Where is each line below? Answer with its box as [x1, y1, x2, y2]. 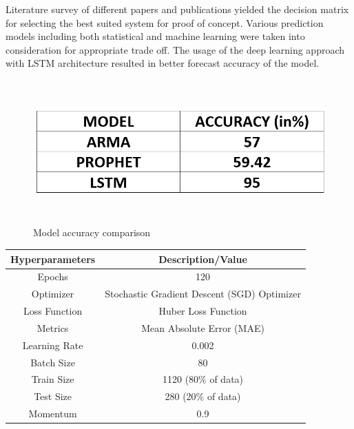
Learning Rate [22, 337, 83, 352]
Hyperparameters [10, 251, 96, 266]
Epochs [37, 269, 68, 284]
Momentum [28, 406, 77, 421]
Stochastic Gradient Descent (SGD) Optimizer [105, 286, 301, 301]
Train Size [31, 372, 74, 386]
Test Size [34, 389, 72, 404]
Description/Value [158, 251, 247, 266]
